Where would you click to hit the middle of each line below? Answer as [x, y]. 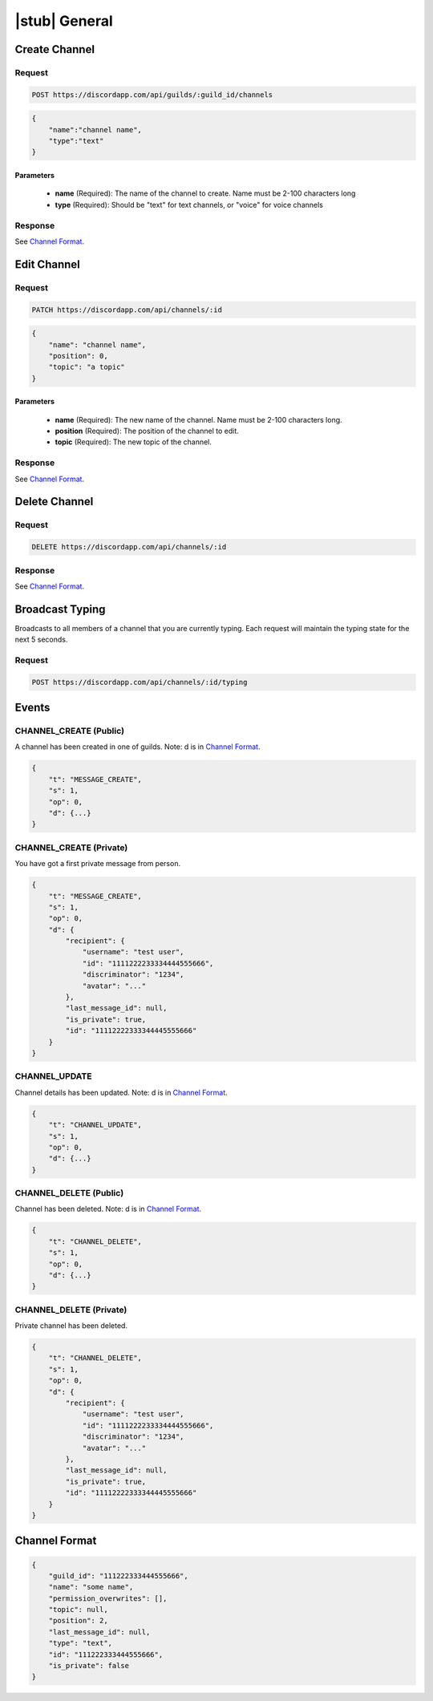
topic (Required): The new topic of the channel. [134, 442]
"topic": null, [78, 1610]
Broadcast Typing [60, 609]
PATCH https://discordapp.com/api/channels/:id [127, 310]
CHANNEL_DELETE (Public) [69, 1193]
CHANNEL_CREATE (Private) [71, 848]
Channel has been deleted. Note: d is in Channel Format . [108, 1209]
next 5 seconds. [41, 640]
